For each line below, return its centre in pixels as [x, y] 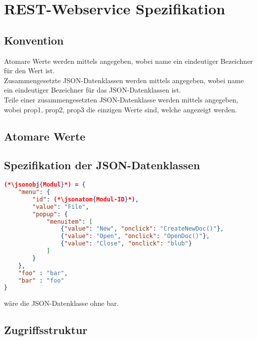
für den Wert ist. [29, 71]
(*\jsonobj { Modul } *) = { [45, 185]
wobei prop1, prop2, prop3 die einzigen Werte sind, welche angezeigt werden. [121, 109]
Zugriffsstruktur [46, 330]
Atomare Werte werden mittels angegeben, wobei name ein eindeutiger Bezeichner [128, 61]
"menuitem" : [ [70, 221]
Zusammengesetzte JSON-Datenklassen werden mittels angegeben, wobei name [124, 80]
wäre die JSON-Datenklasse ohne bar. [61, 303]
